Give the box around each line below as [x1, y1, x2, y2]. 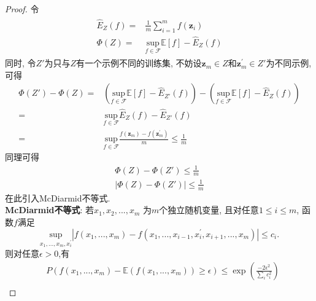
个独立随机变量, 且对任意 [159, 203, 259, 216]
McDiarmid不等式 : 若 [5, 203, 94, 216]
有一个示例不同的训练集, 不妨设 [76, 57, 202, 69]
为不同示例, [266, 57, 312, 69]
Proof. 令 [5, 2, 39, 15]
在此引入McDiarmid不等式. [5, 191, 110, 204]
